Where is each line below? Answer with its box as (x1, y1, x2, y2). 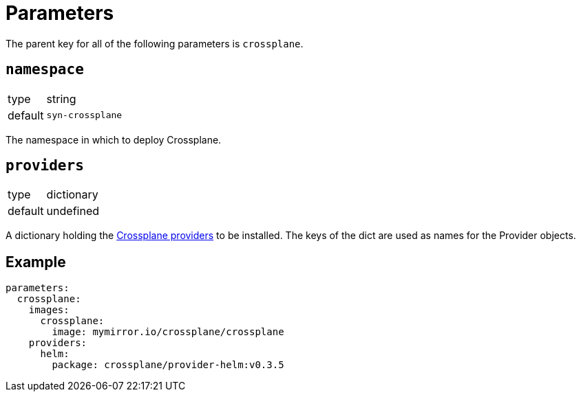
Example (6, 253, 66, 271)
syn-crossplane (46, 110, 123, 121)
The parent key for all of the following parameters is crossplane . (6, 37, 304, 49)
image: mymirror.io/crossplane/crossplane (52, 326, 284, 338)
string (46, 91, 76, 106)
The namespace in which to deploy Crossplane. (6, 133, 222, 146)
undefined (46, 204, 100, 218)
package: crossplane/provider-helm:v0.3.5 (52, 359, 284, 371)
